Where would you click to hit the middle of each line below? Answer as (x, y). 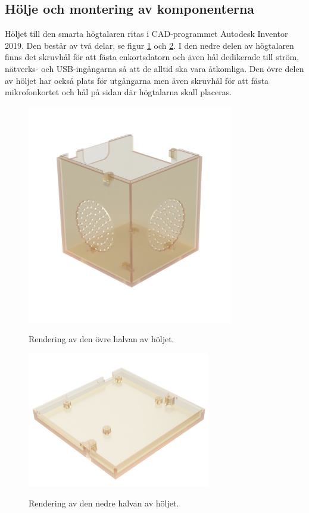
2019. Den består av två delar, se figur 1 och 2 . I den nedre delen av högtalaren (149, 45)
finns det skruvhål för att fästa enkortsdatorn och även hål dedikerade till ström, (152, 57)
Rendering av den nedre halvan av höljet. (104, 503)
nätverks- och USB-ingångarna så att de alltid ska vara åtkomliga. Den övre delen (154, 68)
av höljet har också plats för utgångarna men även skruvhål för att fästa (137, 80)
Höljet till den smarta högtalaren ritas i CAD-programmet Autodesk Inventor (146, 34)
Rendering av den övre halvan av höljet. (102, 339)
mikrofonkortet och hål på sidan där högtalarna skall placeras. (118, 92)
